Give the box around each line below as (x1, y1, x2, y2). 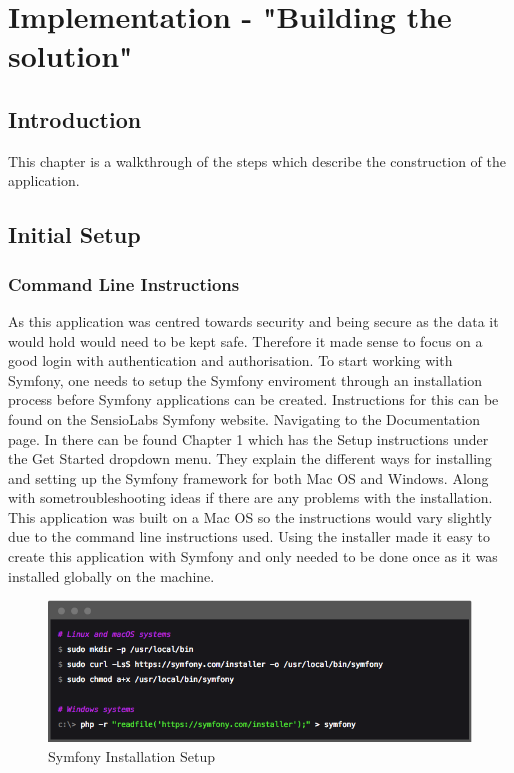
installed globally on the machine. (8, 565, 215, 586)
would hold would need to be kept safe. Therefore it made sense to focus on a (8, 330, 483, 351)
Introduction (8, 103, 142, 134)
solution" (8, 35, 133, 76)
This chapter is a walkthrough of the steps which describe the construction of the (8, 150, 506, 171)
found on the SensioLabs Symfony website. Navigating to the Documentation (8, 408, 480, 429)
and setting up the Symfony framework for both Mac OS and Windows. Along (8, 467, 489, 488)
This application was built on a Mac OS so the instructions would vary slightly (8, 506, 492, 527)
